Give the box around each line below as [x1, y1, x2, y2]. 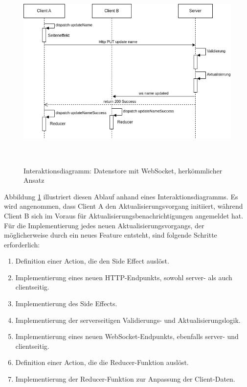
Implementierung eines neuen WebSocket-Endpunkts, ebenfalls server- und [15, 331, 239, 341]
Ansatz [23, 175, 45, 185]
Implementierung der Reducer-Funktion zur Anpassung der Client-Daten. [15, 374, 235, 384]
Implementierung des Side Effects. [15, 298, 117, 309]
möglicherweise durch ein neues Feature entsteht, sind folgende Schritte [4, 230, 217, 240]
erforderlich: [4, 239, 40, 249]
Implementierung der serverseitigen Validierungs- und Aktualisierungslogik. [15, 314, 241, 325]
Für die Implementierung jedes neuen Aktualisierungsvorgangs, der [4, 220, 204, 230]
